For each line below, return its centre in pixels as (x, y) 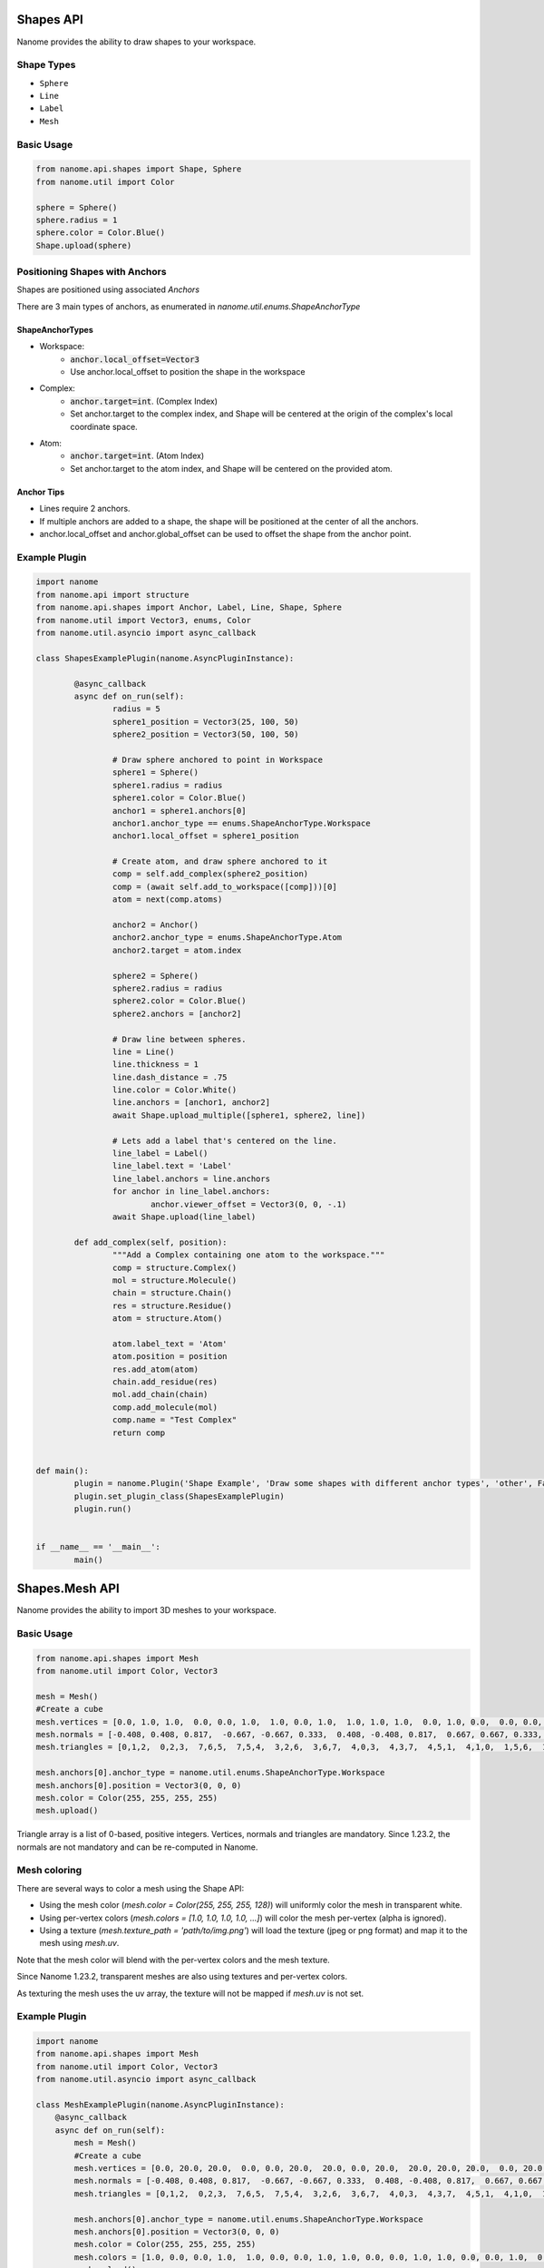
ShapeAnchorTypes (55, 329)
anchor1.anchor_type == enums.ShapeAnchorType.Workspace (241, 823)
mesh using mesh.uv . (79, 1943)
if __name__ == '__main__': (98, 1547)
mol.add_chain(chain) (160, 1394)
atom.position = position (170, 1357)
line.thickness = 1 (155, 1065)
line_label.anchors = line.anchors (191, 1178)
